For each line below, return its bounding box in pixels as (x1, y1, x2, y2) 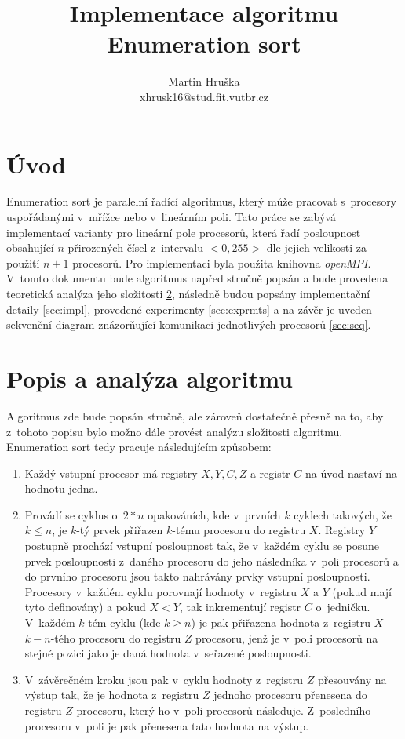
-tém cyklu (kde (84, 614, 161, 631)
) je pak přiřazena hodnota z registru (191, 614, 370, 631)
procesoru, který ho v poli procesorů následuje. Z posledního (76, 702, 371, 718)
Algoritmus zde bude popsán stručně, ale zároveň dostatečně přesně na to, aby (6, 407, 384, 424)
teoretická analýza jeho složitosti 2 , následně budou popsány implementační (6, 286, 370, 301)
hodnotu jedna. (24, 480, 98, 497)
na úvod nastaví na (305, 464, 398, 481)
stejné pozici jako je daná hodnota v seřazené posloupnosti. (24, 645, 312, 661)
